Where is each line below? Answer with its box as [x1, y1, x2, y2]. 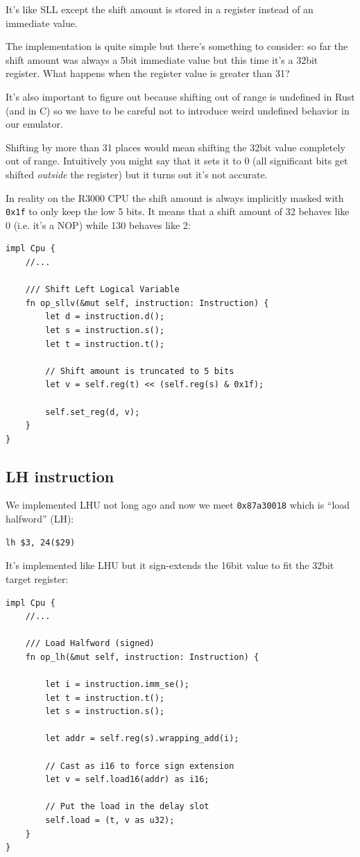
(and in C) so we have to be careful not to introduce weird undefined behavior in [6, 103, 350, 117]
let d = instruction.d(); [45, 312, 165, 322]
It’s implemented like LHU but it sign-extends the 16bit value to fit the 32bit [6, 558, 334, 572]
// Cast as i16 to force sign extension [45, 761, 234, 771]
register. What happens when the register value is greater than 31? [6, 66, 290, 80]
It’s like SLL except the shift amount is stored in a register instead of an [6, 2, 314, 16]
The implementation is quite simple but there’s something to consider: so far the [6, 39, 348, 53]
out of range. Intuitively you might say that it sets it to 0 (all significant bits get [6, 153, 348, 168]
